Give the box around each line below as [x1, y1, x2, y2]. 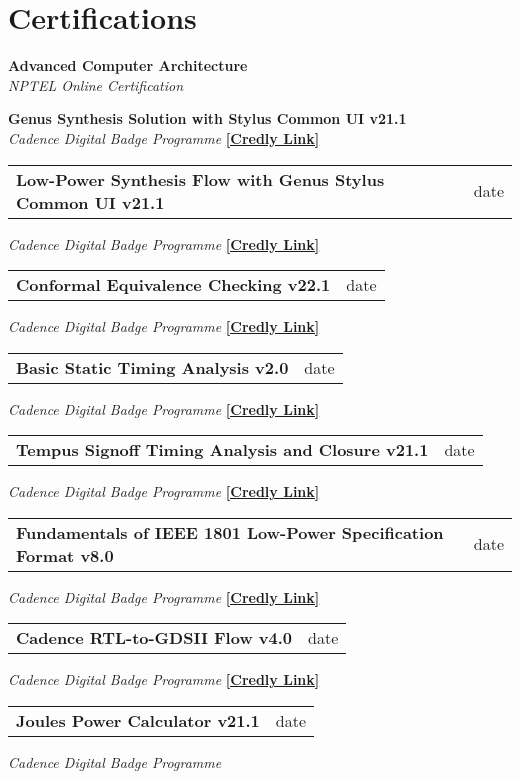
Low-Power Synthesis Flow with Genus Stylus [16, 167, 385, 191]
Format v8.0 [16, 543, 114, 567]
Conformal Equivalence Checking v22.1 [16, 273, 331, 297]
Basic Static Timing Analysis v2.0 [16, 355, 289, 379]
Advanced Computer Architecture [8, 55, 248, 76]
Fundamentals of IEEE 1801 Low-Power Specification [16, 520, 444, 544]
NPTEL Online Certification [8, 74, 184, 95]
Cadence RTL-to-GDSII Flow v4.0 [16, 626, 293, 650]
